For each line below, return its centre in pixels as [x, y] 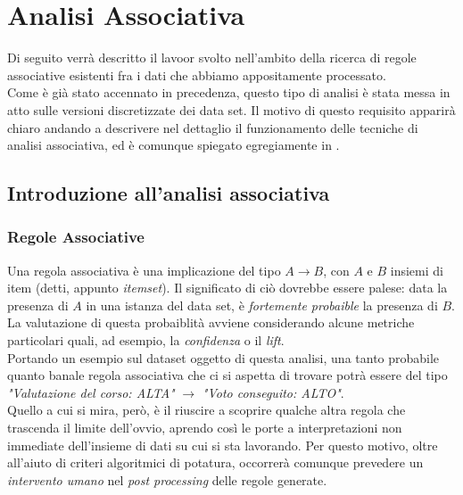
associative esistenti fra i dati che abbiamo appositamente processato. [197, 74]
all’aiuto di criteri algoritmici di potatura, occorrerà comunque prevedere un [215, 462]
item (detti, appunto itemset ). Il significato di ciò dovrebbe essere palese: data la [227, 288]
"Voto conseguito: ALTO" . [273, 392]
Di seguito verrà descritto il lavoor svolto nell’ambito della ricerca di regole [212, 58]
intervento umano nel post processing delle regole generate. [167, 479]
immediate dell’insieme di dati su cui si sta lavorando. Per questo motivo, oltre [223, 445]
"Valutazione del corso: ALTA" [91, 392]
